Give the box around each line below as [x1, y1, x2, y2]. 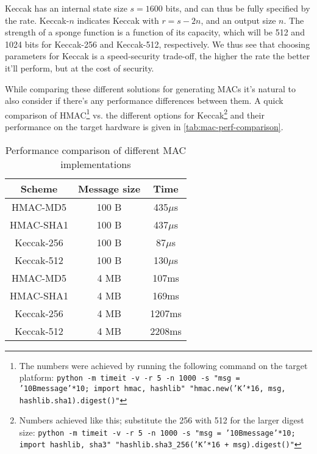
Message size [78, 181, 141, 196]
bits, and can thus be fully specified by [165, 2, 310, 14]
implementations [60, 156, 131, 171]
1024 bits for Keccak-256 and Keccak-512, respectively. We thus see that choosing [5, 37, 310, 50]
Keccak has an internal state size [5, 2, 127, 14]
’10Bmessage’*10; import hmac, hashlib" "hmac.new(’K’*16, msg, [19, 384, 286, 393]
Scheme [20, 181, 58, 196]
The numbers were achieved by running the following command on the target [19, 359, 308, 372]
